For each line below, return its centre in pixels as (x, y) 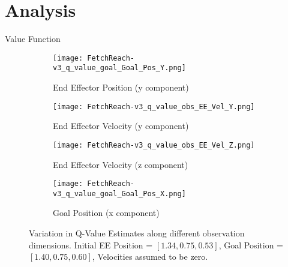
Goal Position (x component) (106, 213)
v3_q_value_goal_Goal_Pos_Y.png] (119, 68)
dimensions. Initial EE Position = (91, 244)
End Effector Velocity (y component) (121, 126)
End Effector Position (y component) (121, 87)
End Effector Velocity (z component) (121, 164)
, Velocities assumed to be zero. (150, 256)
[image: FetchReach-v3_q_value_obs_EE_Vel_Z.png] (154, 145)
